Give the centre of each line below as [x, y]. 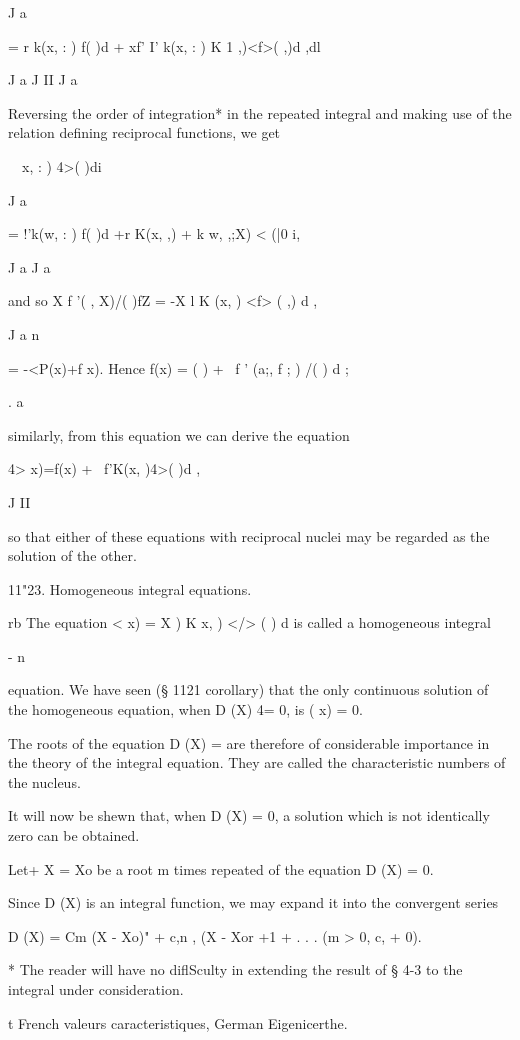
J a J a [29, 266]
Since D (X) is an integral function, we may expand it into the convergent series [253, 902]
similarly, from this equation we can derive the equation [179, 434]
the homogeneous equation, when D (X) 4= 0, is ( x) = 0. [185, 709]
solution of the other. [72, 555]
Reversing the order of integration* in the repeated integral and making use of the [260, 112]
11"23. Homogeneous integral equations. [130, 588]
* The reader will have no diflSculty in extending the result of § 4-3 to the [235, 969]
